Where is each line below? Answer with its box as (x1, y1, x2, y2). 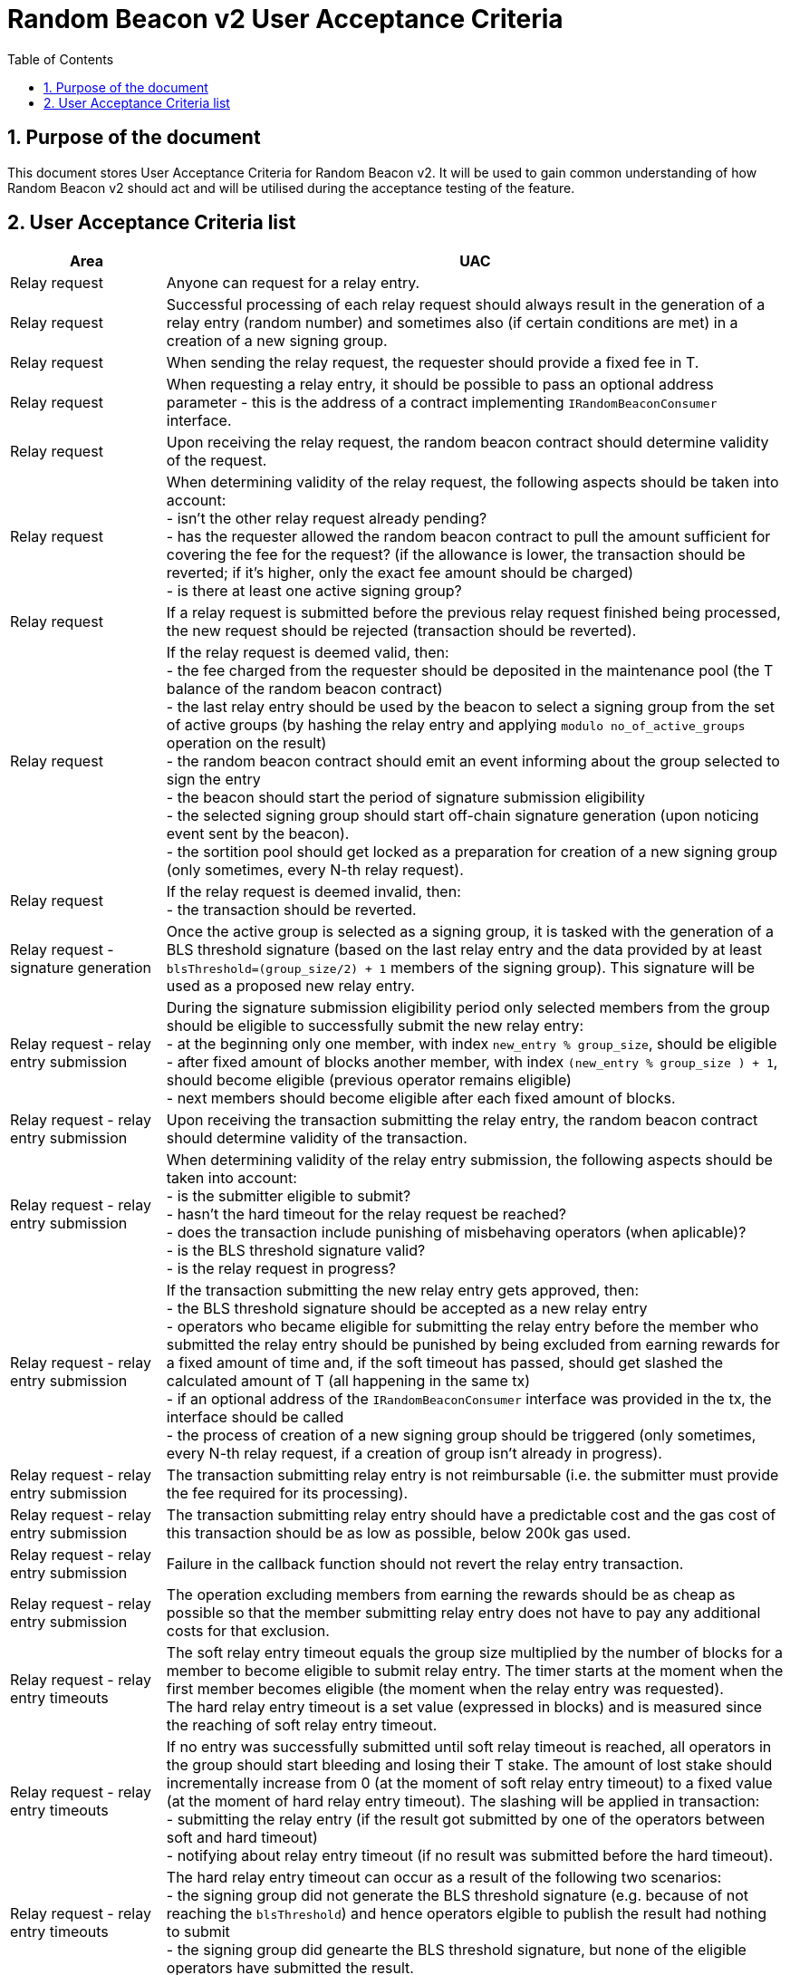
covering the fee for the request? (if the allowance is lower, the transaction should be (166, 545, 746, 564)
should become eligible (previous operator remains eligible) (166, 1071, 572, 1090)
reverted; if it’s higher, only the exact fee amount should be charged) (166, 564, 634, 583)
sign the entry (166, 770, 261, 789)
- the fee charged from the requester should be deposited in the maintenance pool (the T (166, 661, 774, 680)
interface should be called (166, 1408, 344, 1427)
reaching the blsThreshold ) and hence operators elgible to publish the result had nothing (166, 1904, 767, 1923)
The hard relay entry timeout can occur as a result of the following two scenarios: (166, 1868, 722, 1887)
